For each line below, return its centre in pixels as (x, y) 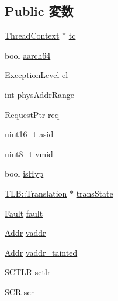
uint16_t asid (29, 134)
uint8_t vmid (29, 153)
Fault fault (24, 213)
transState (95, 193)
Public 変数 (39, 11)
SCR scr (20, 291)
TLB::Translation (36, 193)
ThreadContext (32, 35)
